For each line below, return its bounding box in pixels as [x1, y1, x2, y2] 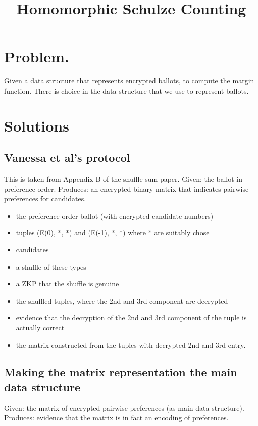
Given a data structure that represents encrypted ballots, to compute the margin [4, 75, 254, 86]
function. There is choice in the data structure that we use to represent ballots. [4, 85, 249, 96]
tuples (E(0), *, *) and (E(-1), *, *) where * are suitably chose [16, 227, 210, 238]
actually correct [16, 322, 65, 333]
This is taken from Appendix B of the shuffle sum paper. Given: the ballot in [4, 174, 243, 184]
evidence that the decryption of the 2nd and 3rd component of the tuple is [16, 312, 247, 323]
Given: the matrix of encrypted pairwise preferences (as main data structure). [4, 402, 244, 413]
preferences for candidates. [4, 193, 86, 204]
